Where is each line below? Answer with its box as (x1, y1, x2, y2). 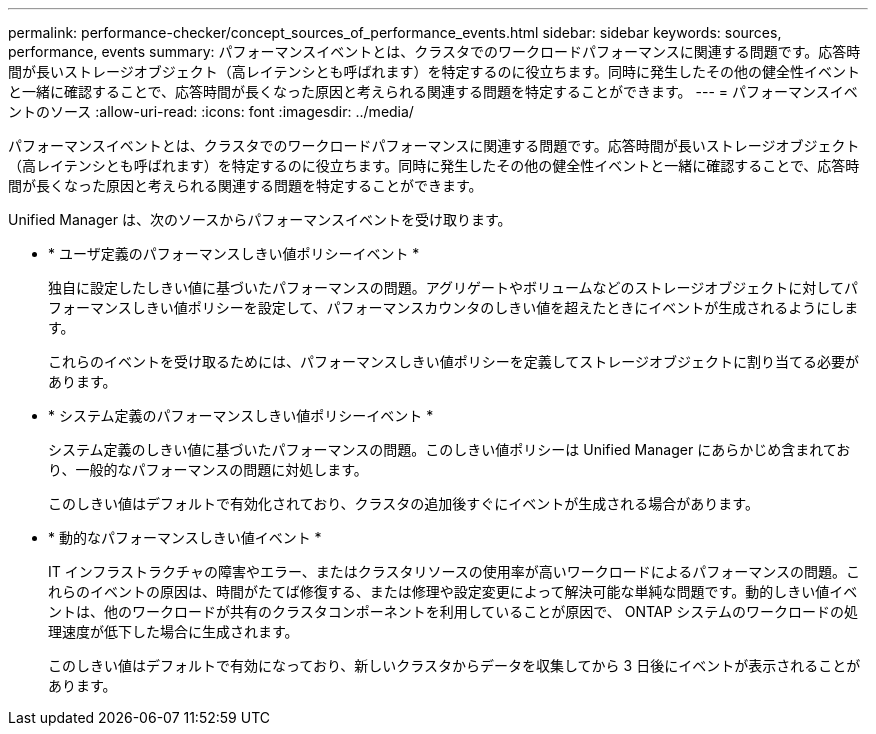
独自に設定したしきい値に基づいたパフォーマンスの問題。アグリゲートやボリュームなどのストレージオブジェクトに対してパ (48, 279, 858, 296)
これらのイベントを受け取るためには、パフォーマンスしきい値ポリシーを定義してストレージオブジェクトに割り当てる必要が (48, 353, 860, 370)
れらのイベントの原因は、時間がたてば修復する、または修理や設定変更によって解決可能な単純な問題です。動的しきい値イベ (48, 583, 858, 600)
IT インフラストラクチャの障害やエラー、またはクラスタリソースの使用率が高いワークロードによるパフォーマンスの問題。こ (48, 563, 861, 580)
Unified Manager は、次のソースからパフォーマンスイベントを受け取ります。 (8, 211, 512, 228)
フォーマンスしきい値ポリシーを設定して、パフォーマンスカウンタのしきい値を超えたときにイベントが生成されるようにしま (48, 299, 859, 316)
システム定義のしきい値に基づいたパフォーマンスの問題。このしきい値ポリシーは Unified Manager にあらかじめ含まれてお (48, 441, 851, 458)
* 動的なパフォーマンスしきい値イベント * (48, 529, 322, 546)
